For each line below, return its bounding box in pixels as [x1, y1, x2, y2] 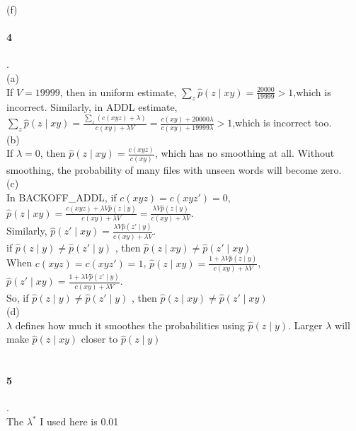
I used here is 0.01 [40, 414, 119, 428]
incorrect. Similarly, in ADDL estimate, [6, 100, 178, 114]
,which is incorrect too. [232, 115, 332, 130]
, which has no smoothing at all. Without [154, 146, 335, 160]
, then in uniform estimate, [59, 84, 177, 99]
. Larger [288, 317, 323, 332]
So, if [6, 290, 29, 305]
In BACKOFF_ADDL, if [6, 189, 117, 204]
